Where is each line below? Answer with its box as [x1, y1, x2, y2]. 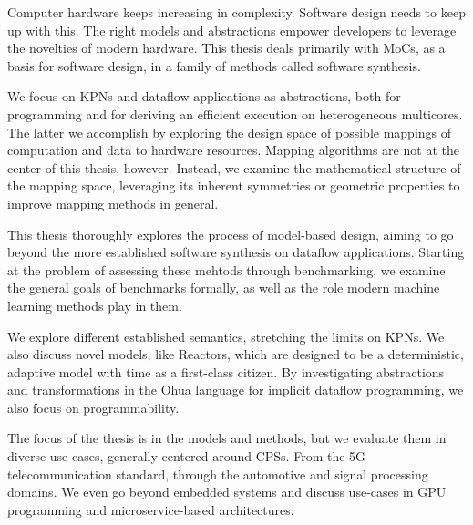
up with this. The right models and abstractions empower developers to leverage [7, 20, 457, 39]
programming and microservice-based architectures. [7, 499, 294, 519]
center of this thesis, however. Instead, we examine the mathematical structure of [7, 158, 461, 177]
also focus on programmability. [7, 397, 180, 417]
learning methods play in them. [7, 295, 182, 314]
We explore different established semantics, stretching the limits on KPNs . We [7, 326, 445, 345]
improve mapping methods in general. [7, 193, 219, 212]
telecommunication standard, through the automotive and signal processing [7, 464, 428, 483]
